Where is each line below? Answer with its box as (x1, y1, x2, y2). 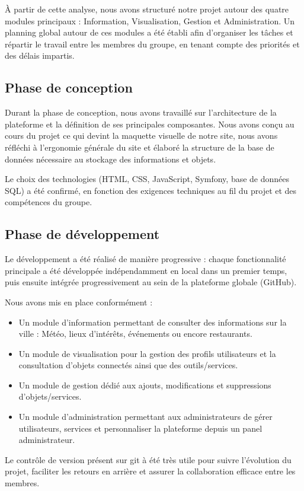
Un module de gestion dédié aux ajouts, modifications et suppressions (18, 378, 271, 391)
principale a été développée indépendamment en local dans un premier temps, (5, 264, 287, 276)
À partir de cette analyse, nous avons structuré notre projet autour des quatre (5, 3, 289, 15)
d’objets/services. (18, 390, 82, 403)
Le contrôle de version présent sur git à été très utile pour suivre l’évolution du (5, 453, 292, 466)
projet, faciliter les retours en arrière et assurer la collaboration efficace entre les (5, 465, 296, 477)
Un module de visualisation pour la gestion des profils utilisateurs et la (18, 347, 276, 359)
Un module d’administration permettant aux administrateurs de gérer (18, 410, 273, 423)
